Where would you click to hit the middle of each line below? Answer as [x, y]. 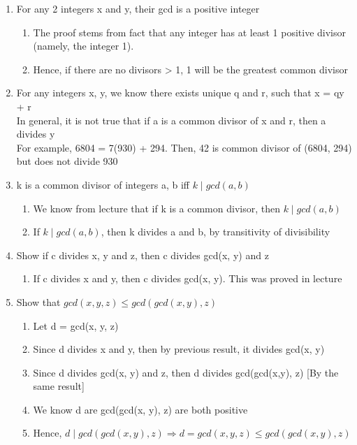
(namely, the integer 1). [83, 46]
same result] [59, 386]
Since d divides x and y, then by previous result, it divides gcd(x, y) [179, 349]
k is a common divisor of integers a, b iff [103, 184]
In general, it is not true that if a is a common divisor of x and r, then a [171, 120]
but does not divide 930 [67, 161]
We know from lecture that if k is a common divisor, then [156, 208]
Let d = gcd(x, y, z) [76, 325]
